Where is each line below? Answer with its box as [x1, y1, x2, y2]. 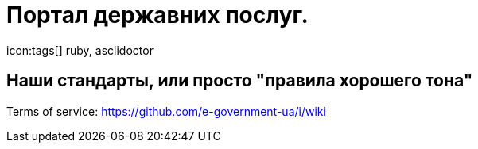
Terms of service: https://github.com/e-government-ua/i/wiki [6, 104, 326, 118]
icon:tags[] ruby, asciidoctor [6, 43, 154, 57]
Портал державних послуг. [6, 2, 309, 29]
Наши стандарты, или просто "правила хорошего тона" [6, 71, 473, 91]
